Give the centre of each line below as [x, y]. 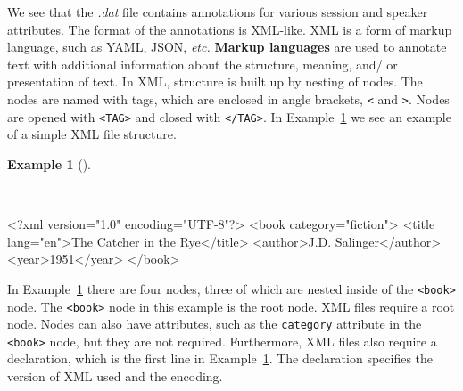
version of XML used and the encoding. [115, 376]
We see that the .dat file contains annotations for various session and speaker [218, 12]
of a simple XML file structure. [92, 134]
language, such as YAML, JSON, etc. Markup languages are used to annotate [227, 47]
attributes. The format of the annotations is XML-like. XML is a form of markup [230, 29]
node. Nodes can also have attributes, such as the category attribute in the [215, 324]
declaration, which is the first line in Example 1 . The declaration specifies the [220, 358]
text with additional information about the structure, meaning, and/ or [203, 64]
